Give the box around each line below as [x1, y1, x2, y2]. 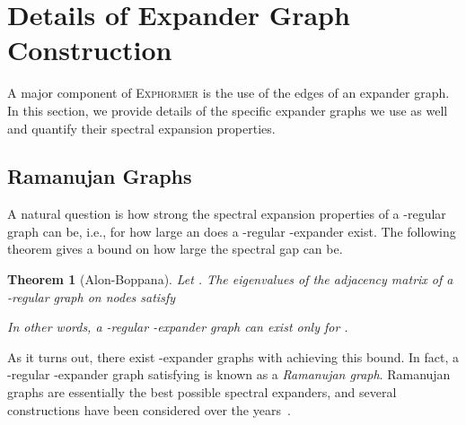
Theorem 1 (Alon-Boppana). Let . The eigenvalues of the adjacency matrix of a [7, 270, 453, 289]
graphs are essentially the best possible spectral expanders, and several [7, 383, 397, 402]
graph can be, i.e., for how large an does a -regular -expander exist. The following [7, 221, 456, 240]
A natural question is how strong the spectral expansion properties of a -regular [7, 204, 446, 223]
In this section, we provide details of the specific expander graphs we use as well [7, 100, 448, 119]
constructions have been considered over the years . [7, 400, 291, 419]
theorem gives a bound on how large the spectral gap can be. [7, 239, 343, 258]
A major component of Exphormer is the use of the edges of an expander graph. [7, 83, 450, 102]
